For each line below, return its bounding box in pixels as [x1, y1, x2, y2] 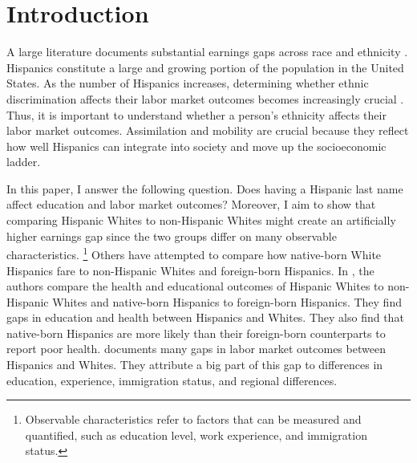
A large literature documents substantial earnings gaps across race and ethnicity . [6, 43, 408, 60]
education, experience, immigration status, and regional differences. [6, 372, 338, 388]
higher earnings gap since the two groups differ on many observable [6, 227, 337, 244]
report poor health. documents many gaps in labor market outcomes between [6, 340, 386, 357]
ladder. [6, 153, 41, 170]
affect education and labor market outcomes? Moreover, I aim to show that [6, 196, 376, 213]
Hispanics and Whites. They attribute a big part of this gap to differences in [6, 356, 383, 373]
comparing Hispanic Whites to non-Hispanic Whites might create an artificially [6, 212, 396, 229]
